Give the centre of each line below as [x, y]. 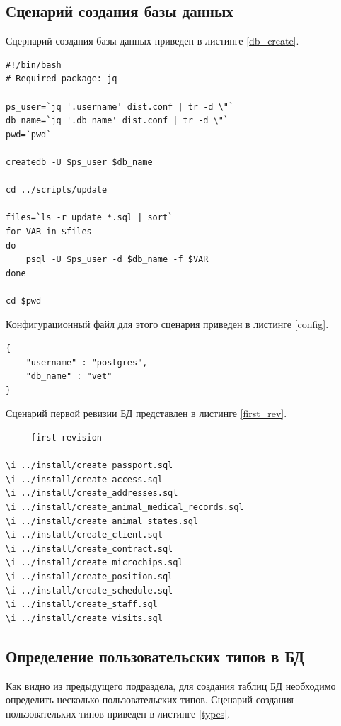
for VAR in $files [49, 231]
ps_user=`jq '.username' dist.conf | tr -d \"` [120, 107]
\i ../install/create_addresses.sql [92, 493]
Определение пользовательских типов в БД [155, 656]
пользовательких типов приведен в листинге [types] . [118, 713]
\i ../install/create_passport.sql [89, 466]
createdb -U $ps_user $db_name [79, 162]
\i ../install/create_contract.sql [89, 549]
